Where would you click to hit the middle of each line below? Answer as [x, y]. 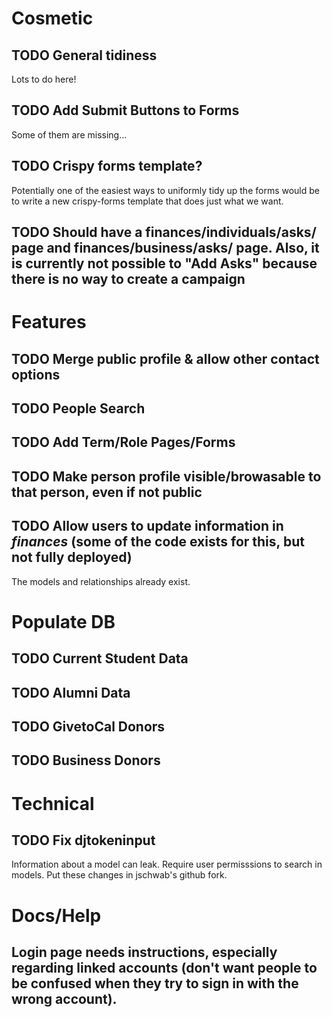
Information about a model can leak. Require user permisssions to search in [167, 864]
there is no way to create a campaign [128, 279]
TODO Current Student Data [100, 658]
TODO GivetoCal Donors [88, 726]
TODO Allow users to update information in [147, 526]
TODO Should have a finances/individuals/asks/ [164, 232]
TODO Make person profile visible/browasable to [166, 476]
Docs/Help [56, 915]
